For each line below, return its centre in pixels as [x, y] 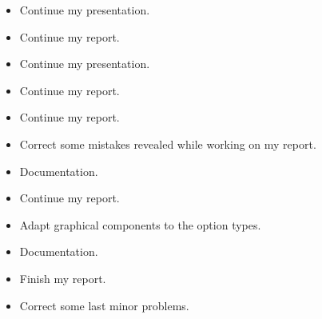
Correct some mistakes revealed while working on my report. [168, 144]
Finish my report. [63, 278]
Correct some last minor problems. [104, 305]
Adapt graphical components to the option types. [140, 224]
